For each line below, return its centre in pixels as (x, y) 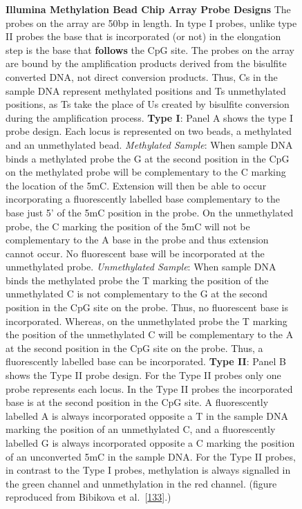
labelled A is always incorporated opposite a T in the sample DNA (147, 415)
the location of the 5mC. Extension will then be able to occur (136, 185)
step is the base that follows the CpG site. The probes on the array (150, 49)
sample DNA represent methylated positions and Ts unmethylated (146, 90)
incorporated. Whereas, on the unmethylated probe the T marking (147, 321)
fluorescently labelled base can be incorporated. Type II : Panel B (146, 361)
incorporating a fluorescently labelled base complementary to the (143, 199)
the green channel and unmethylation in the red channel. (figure (141, 483)
